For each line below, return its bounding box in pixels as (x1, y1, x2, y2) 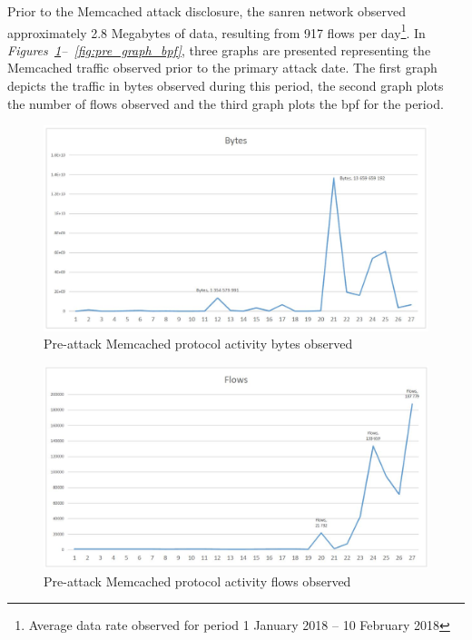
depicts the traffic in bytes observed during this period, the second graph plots (7, 76, 444, 95)
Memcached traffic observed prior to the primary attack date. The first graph (7, 58, 438, 77)
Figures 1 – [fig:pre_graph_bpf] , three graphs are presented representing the (7, 40, 431, 59)
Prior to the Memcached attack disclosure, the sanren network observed (7, 2, 406, 20)
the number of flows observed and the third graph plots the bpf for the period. (7, 94, 444, 113)
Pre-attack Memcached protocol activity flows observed (44, 571, 351, 590)
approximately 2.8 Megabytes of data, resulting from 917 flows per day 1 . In (7, 20, 426, 42)
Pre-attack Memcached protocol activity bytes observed (44, 334, 353, 353)
